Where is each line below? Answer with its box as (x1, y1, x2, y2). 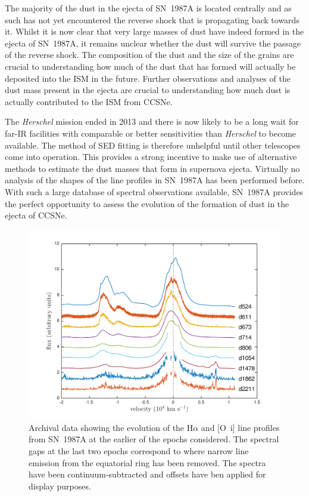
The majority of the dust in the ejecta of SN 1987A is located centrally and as (5, 2, 292, 14)
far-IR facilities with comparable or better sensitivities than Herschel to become (5, 127, 296, 139)
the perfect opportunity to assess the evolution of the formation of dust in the (5, 197, 289, 210)
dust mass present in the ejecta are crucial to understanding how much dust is (5, 84, 291, 96)
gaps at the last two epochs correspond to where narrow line (29, 445, 249, 457)
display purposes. (29, 479, 91, 492)
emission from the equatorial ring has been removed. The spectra (29, 456, 266, 469)
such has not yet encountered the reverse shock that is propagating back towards (5, 13, 299, 26)
